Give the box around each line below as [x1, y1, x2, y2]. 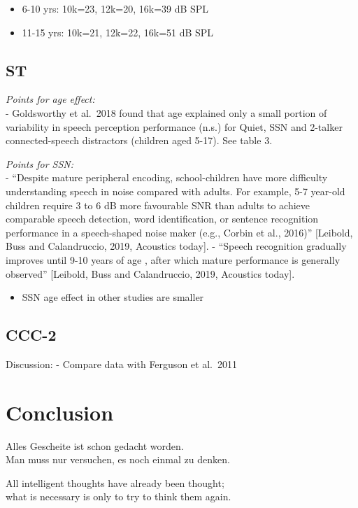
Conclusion [6, 397, 114, 426]
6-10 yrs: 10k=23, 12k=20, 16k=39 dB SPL [22, 1, 209, 15]
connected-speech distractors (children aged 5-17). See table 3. [6, 133, 273, 148]
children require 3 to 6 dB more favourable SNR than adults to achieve [6, 197, 310, 212]
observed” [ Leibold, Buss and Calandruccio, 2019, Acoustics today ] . [6, 266, 295, 281]
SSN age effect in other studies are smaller [22, 290, 204, 304]
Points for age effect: [6, 92, 95, 106]
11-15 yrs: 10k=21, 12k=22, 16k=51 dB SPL [22, 24, 214, 39]
